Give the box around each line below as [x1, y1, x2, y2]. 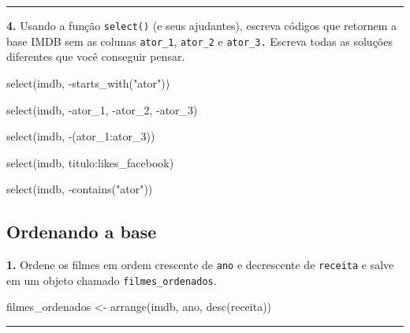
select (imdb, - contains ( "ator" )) [6, 181, 153, 197]
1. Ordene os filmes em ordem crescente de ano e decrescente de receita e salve [6, 256, 394, 273]
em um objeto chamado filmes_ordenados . [6, 271, 217, 288]
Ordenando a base [6, 219, 157, 244]
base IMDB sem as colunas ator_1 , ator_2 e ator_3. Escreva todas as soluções [6, 32, 393, 49]
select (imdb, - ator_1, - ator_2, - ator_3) [6, 101, 198, 118]
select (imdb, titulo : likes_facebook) [6, 154, 174, 170]
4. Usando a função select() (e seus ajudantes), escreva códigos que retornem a [6, 17, 397, 33]
